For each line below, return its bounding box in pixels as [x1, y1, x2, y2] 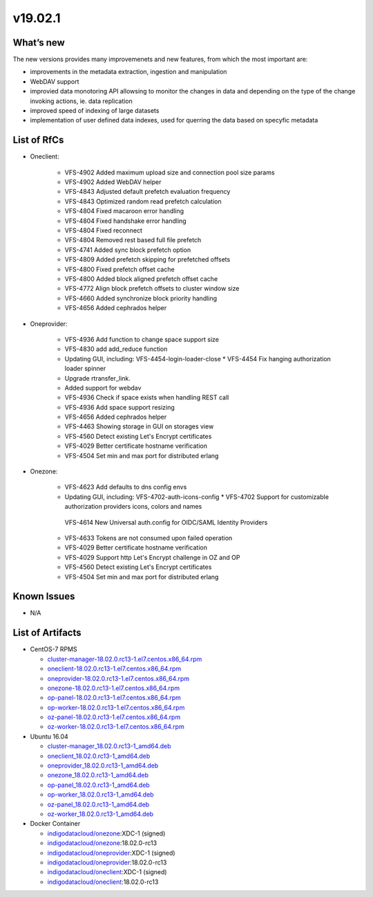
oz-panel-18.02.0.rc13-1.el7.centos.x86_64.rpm [47, 713, 181, 721]
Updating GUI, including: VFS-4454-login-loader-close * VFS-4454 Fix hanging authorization [64, 354, 332, 363]
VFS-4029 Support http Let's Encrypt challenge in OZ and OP [64, 553, 240, 561]
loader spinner [64, 364, 106, 373]
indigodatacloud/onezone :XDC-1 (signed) [47, 829, 166, 837]
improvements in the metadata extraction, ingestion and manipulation [30, 68, 227, 76]
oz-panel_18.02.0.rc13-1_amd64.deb [47, 800, 150, 808]
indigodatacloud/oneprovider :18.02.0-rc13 [47, 858, 167, 867]
